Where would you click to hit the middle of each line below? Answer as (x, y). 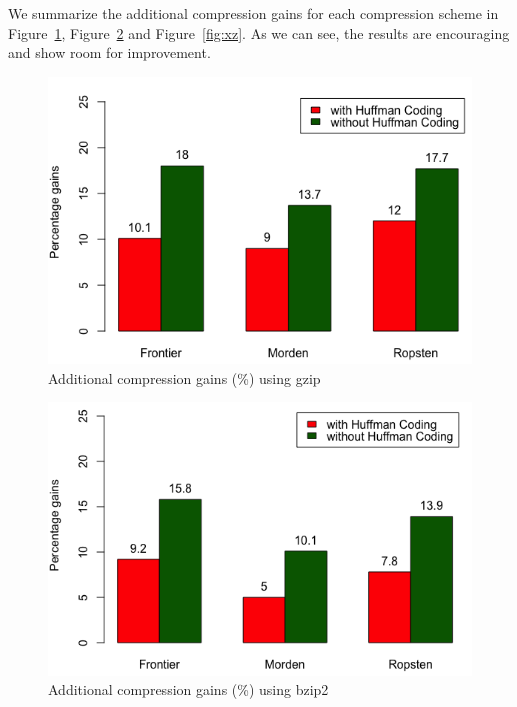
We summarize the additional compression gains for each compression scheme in (253, 13)
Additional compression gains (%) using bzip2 (188, 689)
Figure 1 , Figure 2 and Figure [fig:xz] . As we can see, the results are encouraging (259, 32)
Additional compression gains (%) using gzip (184, 377)
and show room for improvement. (109, 52)
